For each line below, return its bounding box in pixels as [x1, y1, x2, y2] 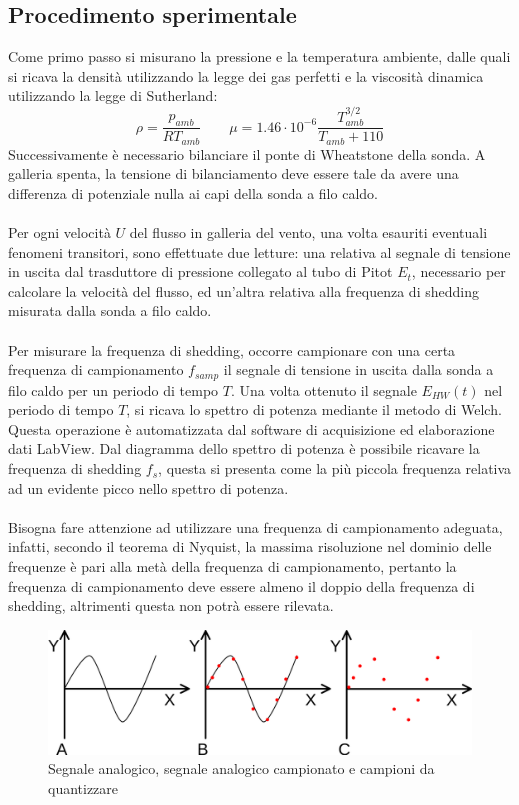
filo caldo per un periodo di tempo [8, 379, 219, 400]
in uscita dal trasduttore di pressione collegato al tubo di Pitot [8, 261, 393, 282]
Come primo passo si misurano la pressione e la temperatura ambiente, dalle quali [8, 46, 511, 67]
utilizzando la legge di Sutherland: [8, 85, 218, 106]
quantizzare [48, 778, 119, 799]
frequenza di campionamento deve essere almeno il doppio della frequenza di [8, 575, 475, 596]
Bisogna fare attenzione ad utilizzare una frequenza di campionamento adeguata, [8, 516, 503, 537]
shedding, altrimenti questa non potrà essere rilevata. [8, 595, 334, 616]
